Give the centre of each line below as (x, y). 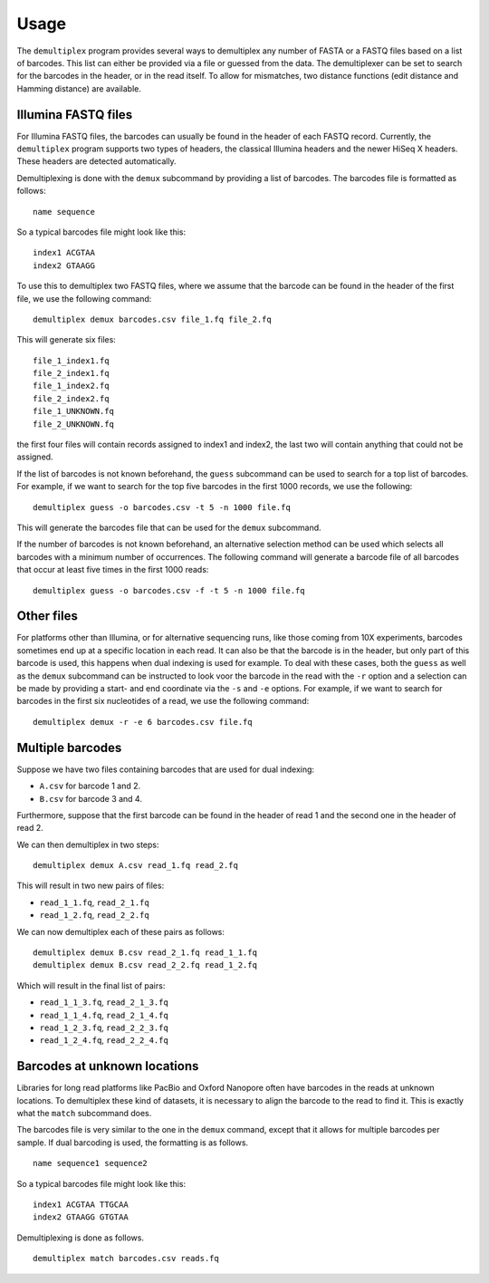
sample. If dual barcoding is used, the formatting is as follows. (133, 1143)
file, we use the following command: (84, 298)
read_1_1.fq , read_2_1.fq (94, 902)
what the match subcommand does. (84, 1114)
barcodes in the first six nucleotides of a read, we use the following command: (163, 701)
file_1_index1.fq (71, 361)
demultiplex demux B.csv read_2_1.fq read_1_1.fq (145, 953)
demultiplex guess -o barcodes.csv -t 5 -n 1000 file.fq (162, 507)
